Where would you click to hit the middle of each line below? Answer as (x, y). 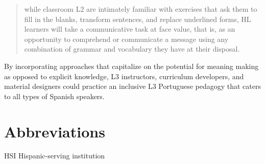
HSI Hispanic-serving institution (55, 156)
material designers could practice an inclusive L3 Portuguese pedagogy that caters (133, 86)
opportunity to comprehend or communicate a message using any (126, 39)
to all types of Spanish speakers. (54, 96)
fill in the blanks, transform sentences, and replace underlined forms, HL (138, 19)
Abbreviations (55, 131)
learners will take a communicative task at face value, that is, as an (130, 29)
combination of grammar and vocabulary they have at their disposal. (132, 49)
